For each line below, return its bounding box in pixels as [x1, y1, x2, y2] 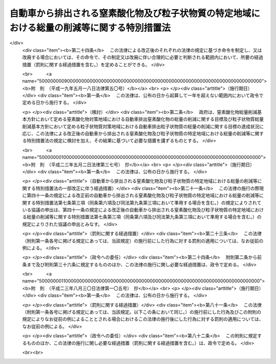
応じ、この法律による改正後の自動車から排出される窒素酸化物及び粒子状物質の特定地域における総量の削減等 [22, 131, 250, 137]
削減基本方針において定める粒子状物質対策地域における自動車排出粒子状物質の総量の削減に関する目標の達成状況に [22, 123, 264, 129]
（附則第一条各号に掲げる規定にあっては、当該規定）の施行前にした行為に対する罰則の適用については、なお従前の [22, 237, 264, 244]
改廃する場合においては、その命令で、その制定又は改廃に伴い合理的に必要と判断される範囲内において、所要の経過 [22, 54, 263, 60]
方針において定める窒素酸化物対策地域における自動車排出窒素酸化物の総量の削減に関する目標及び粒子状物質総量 [26, 116, 264, 123]
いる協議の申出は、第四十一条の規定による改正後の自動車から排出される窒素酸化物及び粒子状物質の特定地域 [22, 207, 250, 213]
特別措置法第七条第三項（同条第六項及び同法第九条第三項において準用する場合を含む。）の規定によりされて [35, 199, 262, 206]
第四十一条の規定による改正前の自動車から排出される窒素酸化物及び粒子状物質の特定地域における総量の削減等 [26, 192, 260, 198]
